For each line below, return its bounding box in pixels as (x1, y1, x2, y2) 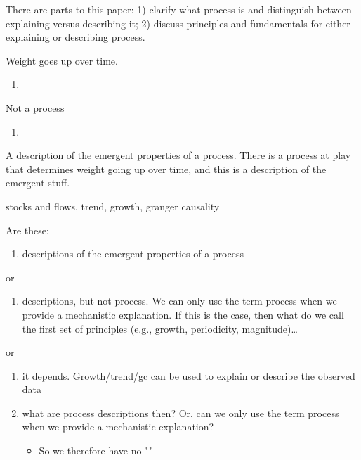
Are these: (6, 222, 49, 237)
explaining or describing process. (6, 30, 145, 44)
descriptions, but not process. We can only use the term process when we (22, 293, 337, 308)
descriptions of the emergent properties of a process (22, 246, 244, 261)
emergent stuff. (6, 175, 70, 190)
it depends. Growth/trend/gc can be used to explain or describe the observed (22, 368, 355, 383)
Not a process (6, 100, 65, 115)
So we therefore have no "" (39, 443, 152, 458)
